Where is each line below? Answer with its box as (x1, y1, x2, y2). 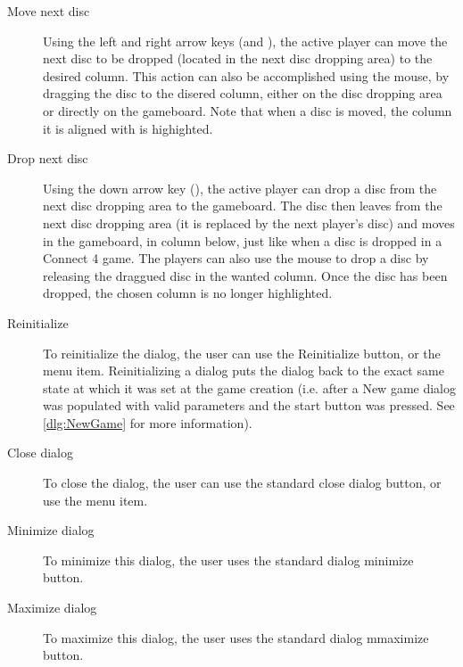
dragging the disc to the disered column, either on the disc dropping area (43, 84, 442, 103)
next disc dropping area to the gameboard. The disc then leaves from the (43, 196, 442, 215)
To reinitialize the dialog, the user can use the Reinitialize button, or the (43, 343, 441, 362)
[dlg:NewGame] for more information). (43, 413, 252, 432)
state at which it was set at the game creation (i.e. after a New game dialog (43, 378, 456, 397)
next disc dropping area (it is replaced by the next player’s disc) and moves (43, 213, 455, 232)
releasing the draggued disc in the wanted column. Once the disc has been (43, 266, 448, 284)
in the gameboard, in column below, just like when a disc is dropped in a (43, 231, 442, 250)
